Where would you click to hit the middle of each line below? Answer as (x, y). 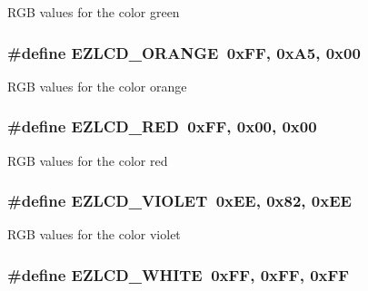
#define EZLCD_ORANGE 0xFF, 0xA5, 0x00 (184, 52)
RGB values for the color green (94, 12)
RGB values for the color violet (94, 234)
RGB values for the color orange (97, 86)
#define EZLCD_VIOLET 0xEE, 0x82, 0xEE (179, 201)
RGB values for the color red (88, 160)
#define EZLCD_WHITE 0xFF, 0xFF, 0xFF (179, 274)
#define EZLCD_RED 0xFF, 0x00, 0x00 (162, 126)
